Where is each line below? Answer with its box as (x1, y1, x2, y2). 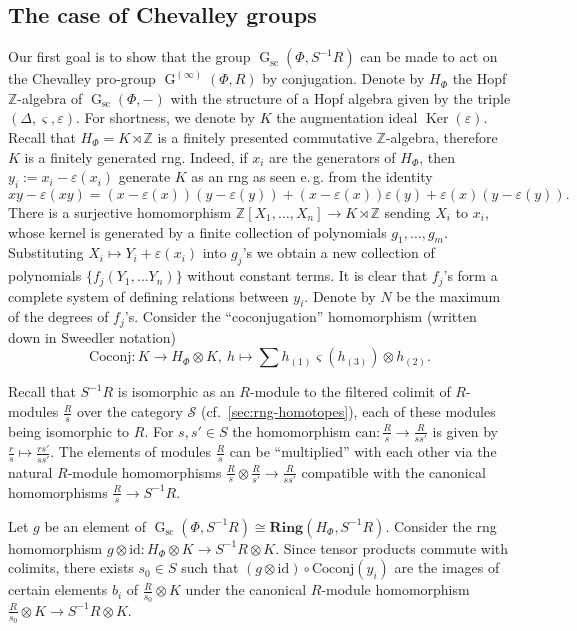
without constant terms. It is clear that (187, 265, 428, 286)
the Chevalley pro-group (8, 68, 156, 89)
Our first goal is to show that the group (8, 46, 251, 67)
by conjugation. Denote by (262, 68, 425, 89)
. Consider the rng (385, 515, 497, 536)
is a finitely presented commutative (157, 126, 372, 147)
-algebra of (17, 87, 83, 108)
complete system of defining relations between (8, 285, 289, 306)
